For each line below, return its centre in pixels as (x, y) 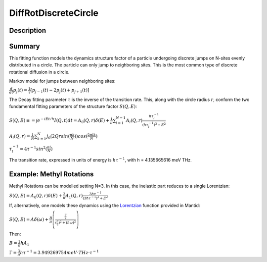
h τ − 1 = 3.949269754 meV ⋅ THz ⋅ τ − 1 (59, 252)
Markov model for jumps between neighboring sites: (62, 81)
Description (28, 30)
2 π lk (91, 135)
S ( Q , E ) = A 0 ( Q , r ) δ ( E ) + (36, 196)
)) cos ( (81, 136)
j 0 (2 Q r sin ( (58, 137)
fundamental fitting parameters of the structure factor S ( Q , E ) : (73, 106)
